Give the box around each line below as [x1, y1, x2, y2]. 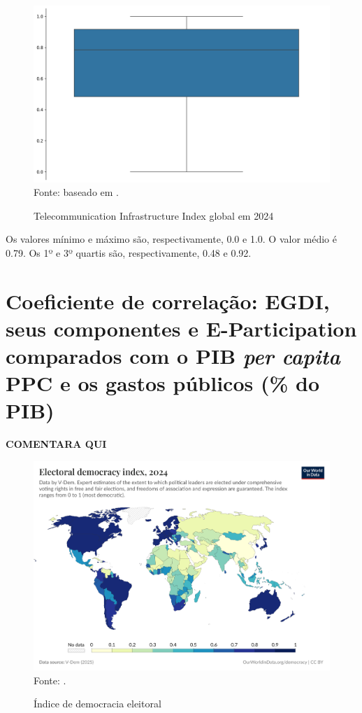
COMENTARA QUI [6, 437, 107, 451]
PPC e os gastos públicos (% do [6, 369, 319, 397]
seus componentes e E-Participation [6, 313, 357, 342]
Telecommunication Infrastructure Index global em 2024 [34, 208, 274, 223]
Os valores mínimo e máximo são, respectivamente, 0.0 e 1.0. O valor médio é [6, 232, 337, 246]
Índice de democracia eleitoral [34, 696, 161, 711]
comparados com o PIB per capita [6, 341, 340, 371]
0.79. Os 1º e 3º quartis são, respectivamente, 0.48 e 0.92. [6, 245, 252, 260]
